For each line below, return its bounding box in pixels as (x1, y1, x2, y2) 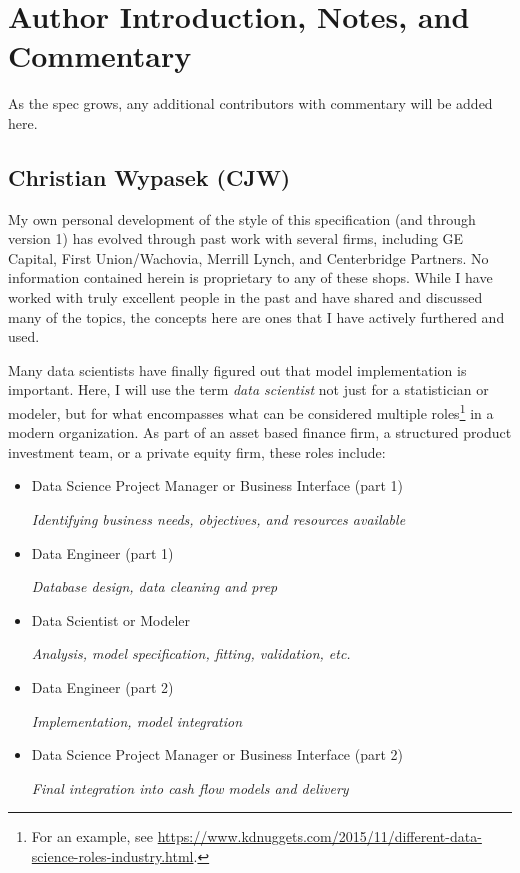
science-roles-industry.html (31, 846, 194, 867)
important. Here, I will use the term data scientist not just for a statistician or (8, 379, 489, 400)
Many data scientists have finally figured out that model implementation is (8, 359, 467, 380)
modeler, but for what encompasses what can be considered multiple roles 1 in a (8, 400, 494, 423)
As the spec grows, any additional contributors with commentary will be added (8, 93, 493, 114)
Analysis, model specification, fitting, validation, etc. (31, 643, 351, 664)
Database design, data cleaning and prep (31, 576, 278, 597)
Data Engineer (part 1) (31, 542, 174, 563)
